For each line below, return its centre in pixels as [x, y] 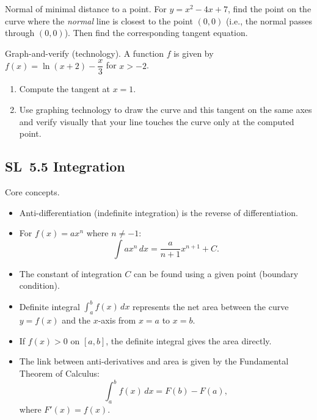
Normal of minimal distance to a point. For [86, 9]
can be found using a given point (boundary [216, 273]
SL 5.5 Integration [65, 166]
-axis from [117, 320]
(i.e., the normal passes [269, 20]
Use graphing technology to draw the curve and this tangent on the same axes [166, 110]
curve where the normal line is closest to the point [99, 20]
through [20, 33]
